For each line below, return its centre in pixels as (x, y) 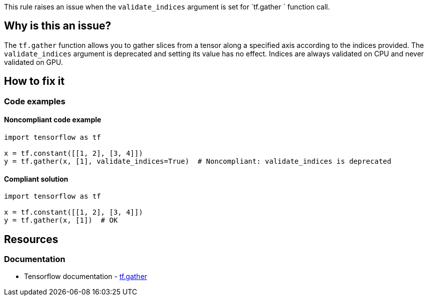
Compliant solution (36, 179)
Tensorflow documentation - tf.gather (86, 277)
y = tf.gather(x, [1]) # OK (61, 220)
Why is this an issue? (58, 26)
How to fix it (34, 81)
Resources (31, 239)
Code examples (35, 101)
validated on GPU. (33, 62)
